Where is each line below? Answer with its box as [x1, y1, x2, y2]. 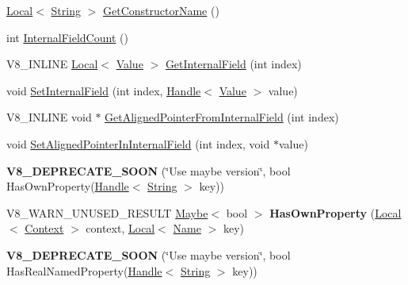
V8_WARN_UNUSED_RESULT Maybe [6, 204, 208, 221]
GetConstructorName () [102, 2, 219, 18]
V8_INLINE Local [6, 56, 98, 72]
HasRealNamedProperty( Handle [6, 262, 162, 279]
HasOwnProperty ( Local [269, 204, 402, 221]
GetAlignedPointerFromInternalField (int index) [105, 109, 339, 125]
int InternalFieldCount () [6, 29, 128, 45]
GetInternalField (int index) [165, 56, 302, 72]
